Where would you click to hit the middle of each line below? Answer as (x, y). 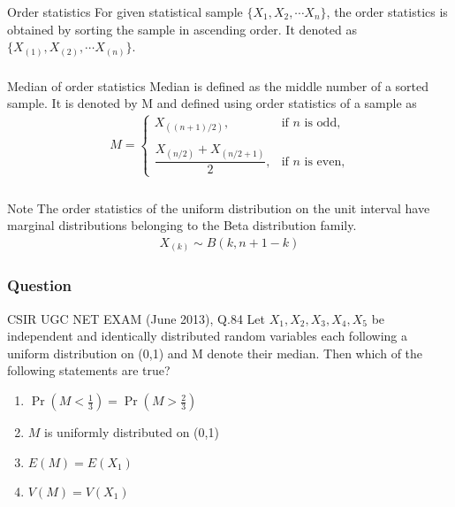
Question (40, 285)
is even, (325, 161)
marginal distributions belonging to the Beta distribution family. (182, 225)
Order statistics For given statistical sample (125, 11)
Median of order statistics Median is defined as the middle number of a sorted (218, 85)
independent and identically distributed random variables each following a (207, 336)
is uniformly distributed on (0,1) (132, 432)
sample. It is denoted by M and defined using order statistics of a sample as (212, 103)
